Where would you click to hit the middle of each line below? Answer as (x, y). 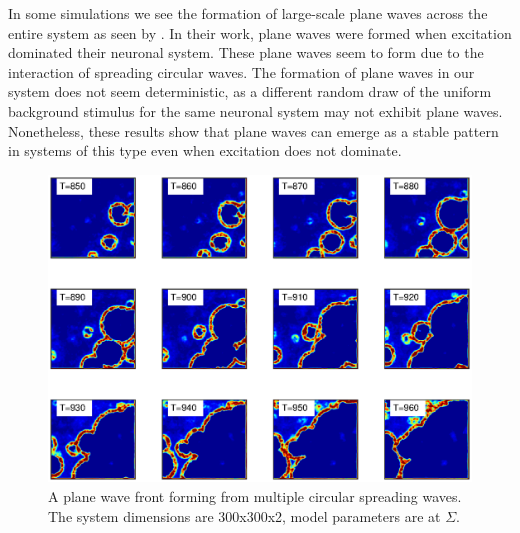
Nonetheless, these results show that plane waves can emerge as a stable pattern (253, 130)
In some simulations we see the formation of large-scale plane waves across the (248, 13)
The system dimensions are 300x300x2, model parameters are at (244, 515)
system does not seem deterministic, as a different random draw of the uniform (250, 91)
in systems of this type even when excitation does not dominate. (205, 150)
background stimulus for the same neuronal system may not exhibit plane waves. (255, 110)
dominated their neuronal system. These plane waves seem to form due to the (246, 52)
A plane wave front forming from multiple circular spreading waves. (255, 495)
